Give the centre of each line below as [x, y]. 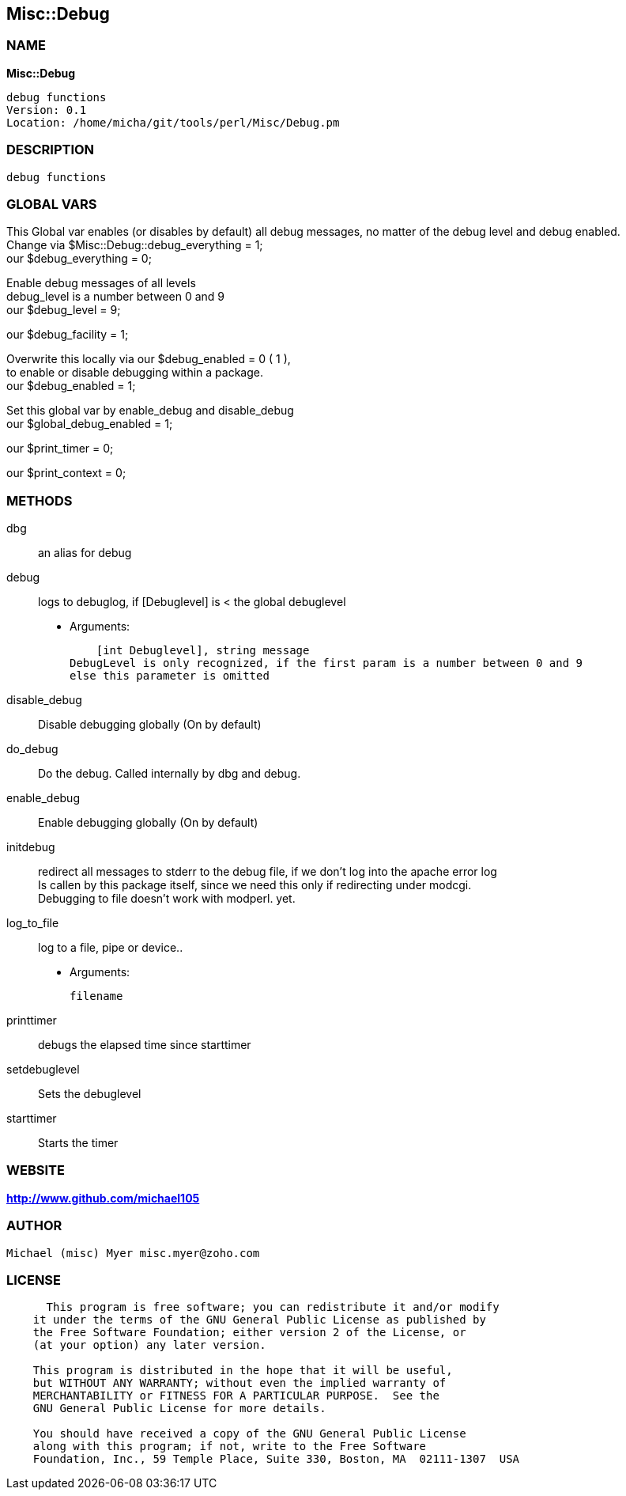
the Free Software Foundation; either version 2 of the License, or [249, 1333]
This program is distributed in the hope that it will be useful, [243, 1371]
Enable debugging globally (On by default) [148, 823]
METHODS [40, 500]
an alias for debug [85, 553]
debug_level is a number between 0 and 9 [116, 297]
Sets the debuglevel [90, 1094]
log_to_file [33, 923]
